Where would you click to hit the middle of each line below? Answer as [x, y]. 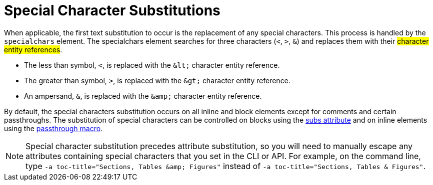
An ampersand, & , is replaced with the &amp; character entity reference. [143, 96]
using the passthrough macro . [53, 128]
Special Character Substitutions [112, 10]
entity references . [33, 49]
